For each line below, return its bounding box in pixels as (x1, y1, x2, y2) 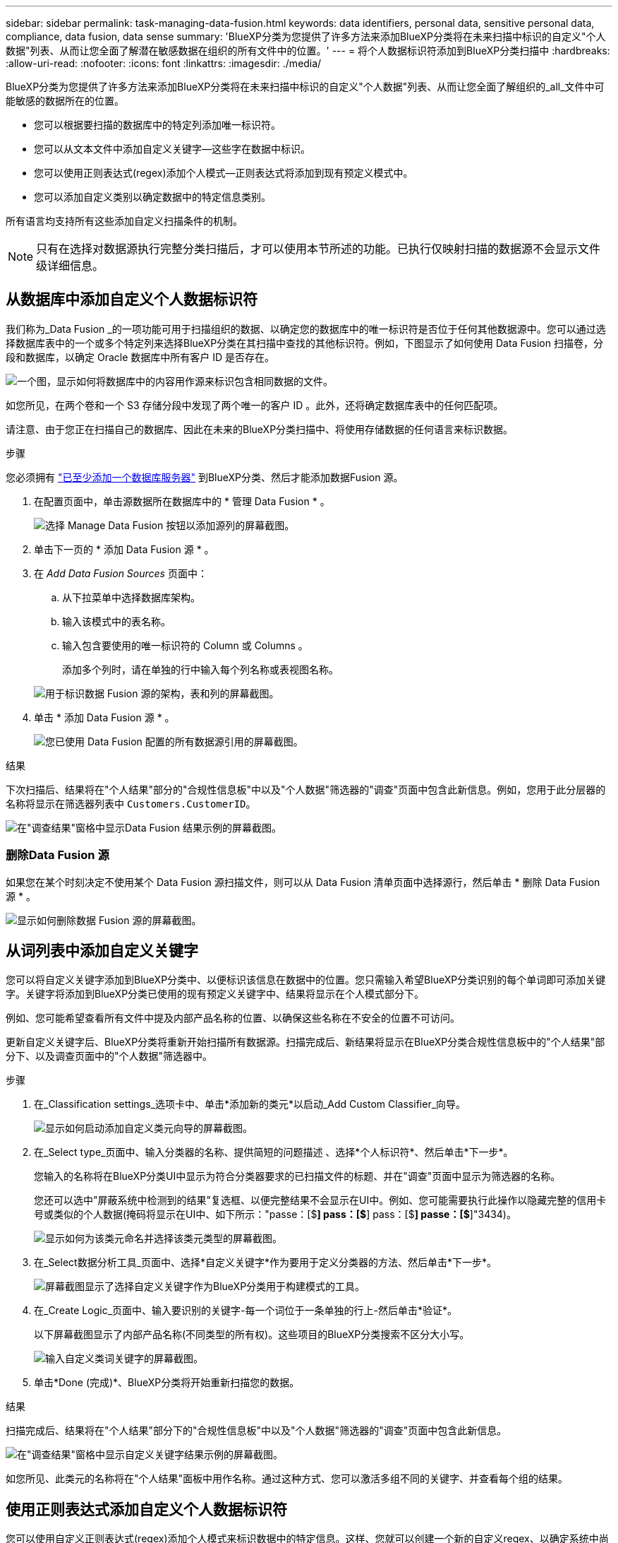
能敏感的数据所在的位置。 (6, 95, 124, 107)
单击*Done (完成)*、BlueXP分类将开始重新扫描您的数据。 (34, 1376, 300, 1389)
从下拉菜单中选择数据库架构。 (62, 591, 200, 603)
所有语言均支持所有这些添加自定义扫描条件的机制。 (6, 215, 243, 227)
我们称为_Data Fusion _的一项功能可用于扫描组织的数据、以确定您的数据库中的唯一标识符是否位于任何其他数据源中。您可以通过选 (6, 322, 606, 335)
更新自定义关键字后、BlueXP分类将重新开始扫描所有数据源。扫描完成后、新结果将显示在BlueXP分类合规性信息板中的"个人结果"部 (6, 1036, 605, 1048)
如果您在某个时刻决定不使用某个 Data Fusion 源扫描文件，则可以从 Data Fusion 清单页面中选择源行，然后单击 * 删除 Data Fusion (6, 875, 600, 888)
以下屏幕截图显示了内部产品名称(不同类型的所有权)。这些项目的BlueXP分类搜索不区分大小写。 (34, 1328, 470, 1341)
